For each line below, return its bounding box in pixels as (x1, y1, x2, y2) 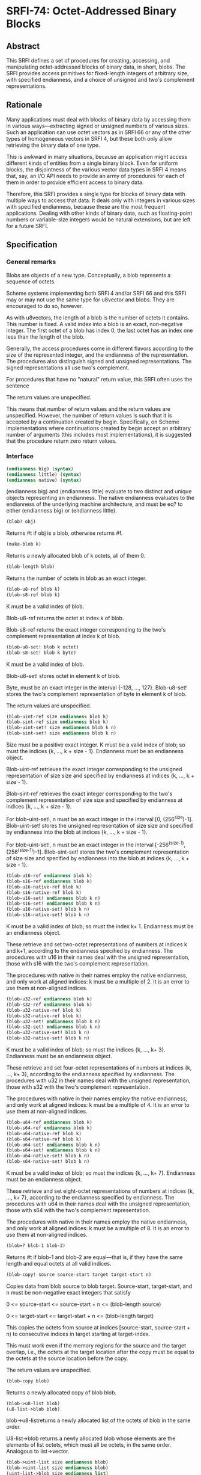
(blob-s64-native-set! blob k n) (6, 1159, 90, 1165)
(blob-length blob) (6, 564, 55, 570)
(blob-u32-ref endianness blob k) (6, 996, 93, 1002)
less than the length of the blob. (6, 333, 85, 340)
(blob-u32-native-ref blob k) (6, 1007, 82, 1013)
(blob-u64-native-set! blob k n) (6, 1153, 90, 1159)
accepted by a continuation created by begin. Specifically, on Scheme (6, 418, 179, 425)
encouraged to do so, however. (6, 302, 83, 309)
